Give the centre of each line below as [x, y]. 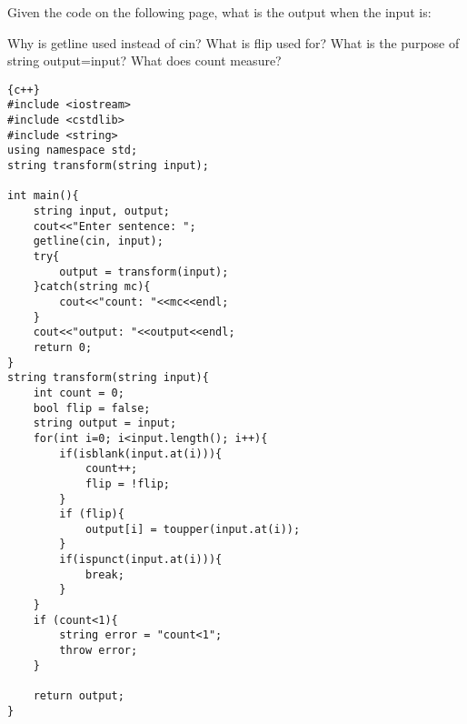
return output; [79, 696]
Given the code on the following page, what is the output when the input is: [219, 12]
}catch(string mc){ [92, 287]
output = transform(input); [144, 271]
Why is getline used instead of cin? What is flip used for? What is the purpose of [233, 42]
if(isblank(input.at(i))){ [141, 453]
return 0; [63, 347]
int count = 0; [79, 392]
